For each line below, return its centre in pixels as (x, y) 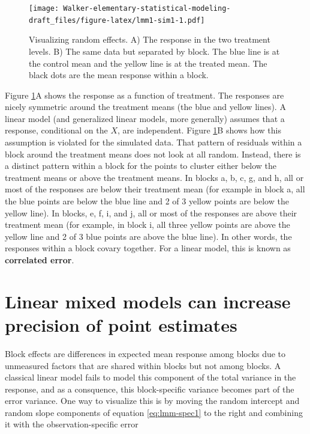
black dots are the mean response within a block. (119, 75)
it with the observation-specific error (72, 424)
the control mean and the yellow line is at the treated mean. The (148, 63)
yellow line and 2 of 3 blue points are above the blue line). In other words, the (148, 236)
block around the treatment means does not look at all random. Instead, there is (153, 154)
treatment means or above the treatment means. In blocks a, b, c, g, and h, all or (154, 177)
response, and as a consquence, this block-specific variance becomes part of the (150, 389)
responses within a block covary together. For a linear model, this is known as (148, 248)
